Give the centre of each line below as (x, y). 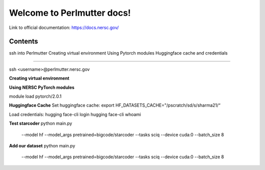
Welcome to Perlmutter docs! (70, 13)
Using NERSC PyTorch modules (42, 87)
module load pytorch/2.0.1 (35, 96)
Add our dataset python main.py (42, 145)
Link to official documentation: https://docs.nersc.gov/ (64, 28)
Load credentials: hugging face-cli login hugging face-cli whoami (75, 114)
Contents (24, 42)
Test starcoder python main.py (40, 123)
